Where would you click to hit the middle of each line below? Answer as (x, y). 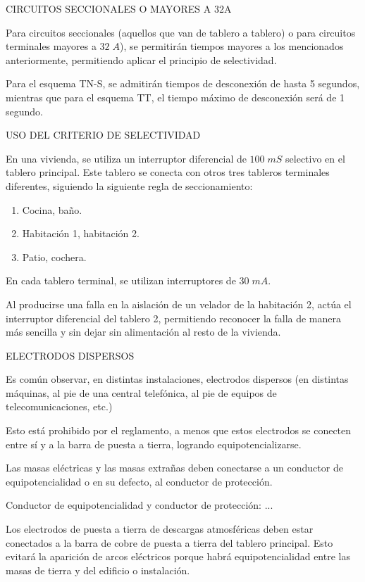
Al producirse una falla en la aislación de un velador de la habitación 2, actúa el (179, 304)
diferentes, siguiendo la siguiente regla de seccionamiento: (129, 185)
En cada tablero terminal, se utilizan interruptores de (121, 280)
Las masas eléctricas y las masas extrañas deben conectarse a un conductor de (174, 468)
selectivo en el (315, 158)
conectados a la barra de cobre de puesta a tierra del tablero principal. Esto (169, 542)
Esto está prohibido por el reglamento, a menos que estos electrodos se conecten (179, 430)
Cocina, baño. (52, 209)
